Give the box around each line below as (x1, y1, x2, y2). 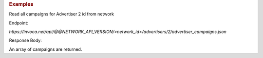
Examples (9, 1, 34, 7)
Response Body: (9, 37, 42, 43)
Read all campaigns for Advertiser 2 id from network (9, 11, 114, 17)
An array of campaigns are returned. (9, 46, 82, 52)
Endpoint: (9, 20, 29, 26)
